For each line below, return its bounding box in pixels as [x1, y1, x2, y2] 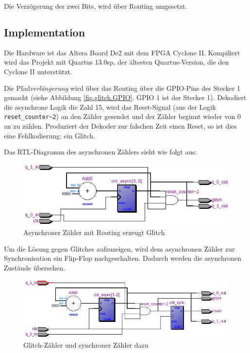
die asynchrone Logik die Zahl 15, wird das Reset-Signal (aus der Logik [4, 101, 216, 112]
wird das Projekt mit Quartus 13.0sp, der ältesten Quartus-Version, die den [4, 57, 229, 67]
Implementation [4, 24, 85, 39]
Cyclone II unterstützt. [4, 66, 72, 76]
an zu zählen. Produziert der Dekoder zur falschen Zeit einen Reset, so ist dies [4, 121, 237, 131]
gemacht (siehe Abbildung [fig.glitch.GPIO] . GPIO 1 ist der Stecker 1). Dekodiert [4, 92, 247, 102]
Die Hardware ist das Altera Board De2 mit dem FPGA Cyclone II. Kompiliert [4, 47, 240, 57]
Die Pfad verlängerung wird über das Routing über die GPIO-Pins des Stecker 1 [4, 83, 241, 93]
